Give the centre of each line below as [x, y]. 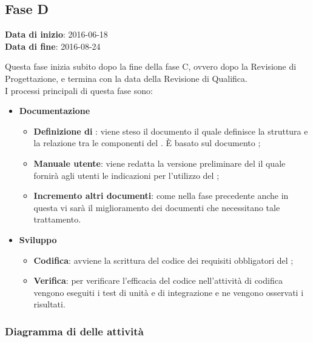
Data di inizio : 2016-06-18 [56, 34]
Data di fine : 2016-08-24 [53, 46]
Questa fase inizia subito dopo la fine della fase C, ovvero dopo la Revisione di [151, 66]
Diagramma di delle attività [74, 331]
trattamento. [57, 219]
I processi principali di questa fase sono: [79, 90]
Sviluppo [38, 239]
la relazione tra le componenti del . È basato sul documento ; [147, 143]
